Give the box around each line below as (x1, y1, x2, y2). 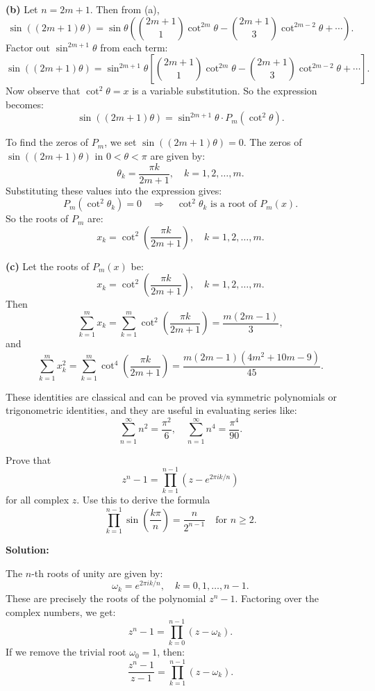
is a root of (210, 199, 257, 210)
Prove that (6, 452, 51, 467)
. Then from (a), (90, 2, 160, 16)
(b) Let (6, 2, 38, 16)
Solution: (6, 542, 49, 557)
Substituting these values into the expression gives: (6, 183, 222, 197)
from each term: (100, 40, 168, 54)
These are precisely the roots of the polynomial (6, 590, 206, 605)
